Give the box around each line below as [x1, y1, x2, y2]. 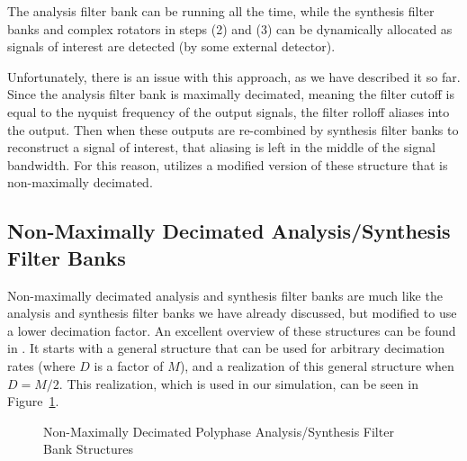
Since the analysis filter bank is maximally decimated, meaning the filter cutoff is [7, 85, 454, 104]
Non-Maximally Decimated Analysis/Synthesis [7, 217, 451, 245]
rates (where [7, 356, 76, 375]
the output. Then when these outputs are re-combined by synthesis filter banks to [7, 120, 459, 139]
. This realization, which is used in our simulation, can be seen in [58, 374, 418, 393]
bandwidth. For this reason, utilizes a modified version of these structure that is [7, 155, 448, 174]
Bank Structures [43, 439, 133, 458]
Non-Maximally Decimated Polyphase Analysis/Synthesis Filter [43, 421, 394, 440]
